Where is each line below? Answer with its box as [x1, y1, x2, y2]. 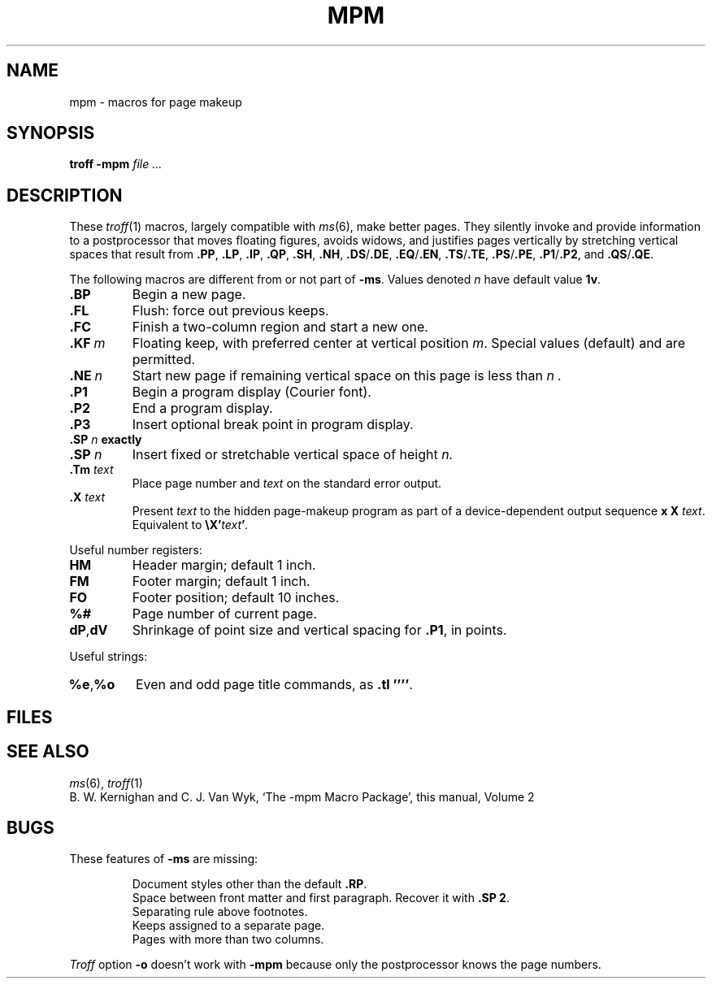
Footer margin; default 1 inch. [132, 573, 310, 590]
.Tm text [69, 462, 114, 477]
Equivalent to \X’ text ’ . [132, 518, 249, 532]
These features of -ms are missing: [69, 852, 258, 866]
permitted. [132, 351, 196, 368]
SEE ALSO [7, 741, 89, 762]
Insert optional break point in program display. [132, 416, 414, 433]
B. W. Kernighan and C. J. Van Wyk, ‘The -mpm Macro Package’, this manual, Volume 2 [69, 789, 535, 804]
